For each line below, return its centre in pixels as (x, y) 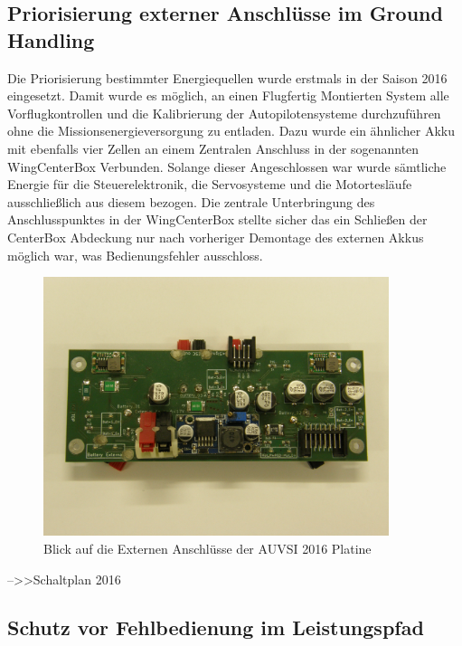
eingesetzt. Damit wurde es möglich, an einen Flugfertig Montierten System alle (228, 95)
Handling (51, 39)
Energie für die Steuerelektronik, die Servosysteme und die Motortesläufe (210, 184)
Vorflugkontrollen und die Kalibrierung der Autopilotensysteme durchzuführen (224, 113)
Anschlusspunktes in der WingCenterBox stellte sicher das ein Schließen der (217, 219)
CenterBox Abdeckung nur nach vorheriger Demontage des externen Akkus (216, 237)
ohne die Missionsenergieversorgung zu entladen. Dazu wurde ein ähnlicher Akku (231, 131)
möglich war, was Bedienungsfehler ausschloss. (135, 255)
